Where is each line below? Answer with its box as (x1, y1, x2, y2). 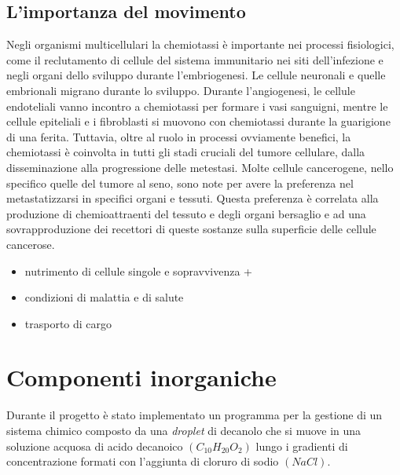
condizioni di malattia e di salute (24, 289, 184, 305)
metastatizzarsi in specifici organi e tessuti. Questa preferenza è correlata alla (6, 190, 379, 206)
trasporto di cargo (24, 315, 112, 331)
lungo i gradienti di (255, 437, 348, 454)
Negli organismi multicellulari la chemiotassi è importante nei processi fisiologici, (6, 36, 394, 53)
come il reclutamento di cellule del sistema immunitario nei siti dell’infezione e (6, 51, 383, 68)
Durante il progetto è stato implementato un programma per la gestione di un (6, 407, 383, 423)
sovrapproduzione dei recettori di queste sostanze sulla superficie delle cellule (6, 221, 376, 237)
